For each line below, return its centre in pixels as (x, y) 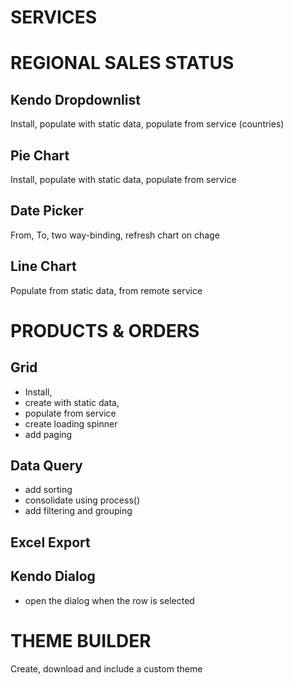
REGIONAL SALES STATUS (122, 63)
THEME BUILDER (81, 640)
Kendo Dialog (53, 576)
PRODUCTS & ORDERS (105, 330)
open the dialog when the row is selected (109, 600)
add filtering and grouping (78, 511)
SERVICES (54, 17)
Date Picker (47, 211)
